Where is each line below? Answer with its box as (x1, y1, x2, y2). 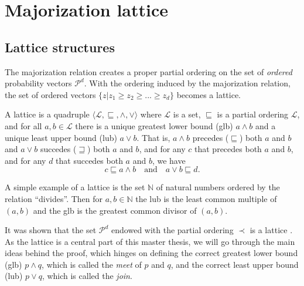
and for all (5, 119, 42, 132)
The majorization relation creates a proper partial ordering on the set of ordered (5, 65, 292, 78)
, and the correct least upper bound (170, 258, 299, 270)
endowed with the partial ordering (111, 224, 234, 236)
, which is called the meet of (42, 258, 142, 270)
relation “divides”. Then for (5, 192, 103, 204)
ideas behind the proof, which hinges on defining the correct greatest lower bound (5, 247, 298, 259)
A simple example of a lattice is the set (5, 181, 145, 193)
